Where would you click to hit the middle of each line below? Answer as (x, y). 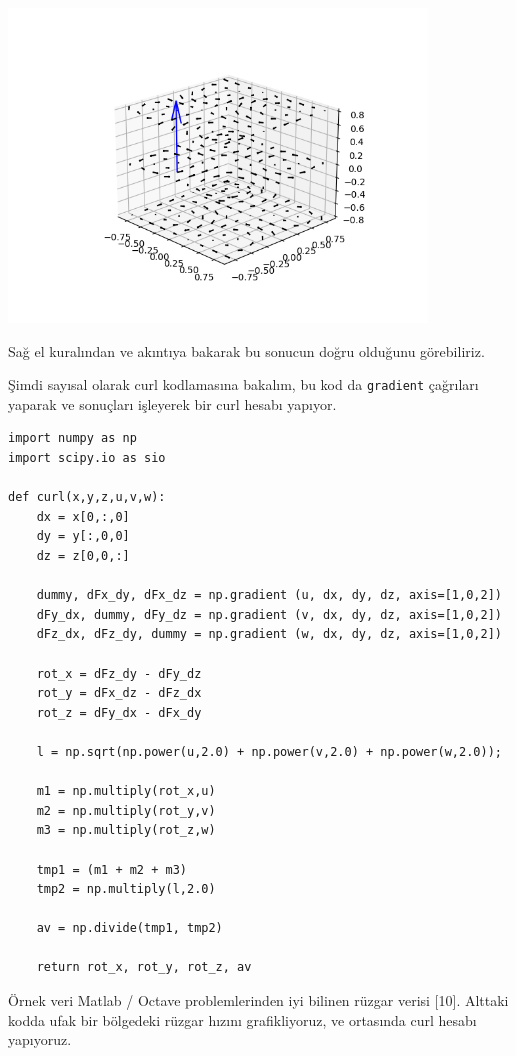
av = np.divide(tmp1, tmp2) (129, 928)
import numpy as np (72, 438)
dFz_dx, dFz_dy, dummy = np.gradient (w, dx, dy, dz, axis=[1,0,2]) (269, 634)
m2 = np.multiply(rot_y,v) (126, 810)
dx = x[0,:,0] (83, 516)
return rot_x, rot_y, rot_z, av (144, 967)
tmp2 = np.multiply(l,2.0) (126, 889)
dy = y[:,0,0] (83, 536)
